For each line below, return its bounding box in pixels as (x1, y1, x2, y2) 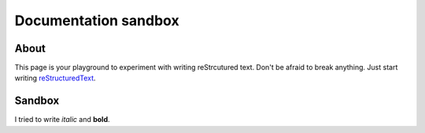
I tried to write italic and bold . (14, 115, 110, 124)
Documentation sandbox (14, 12, 180, 29)
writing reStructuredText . (14, 73, 96, 83)
